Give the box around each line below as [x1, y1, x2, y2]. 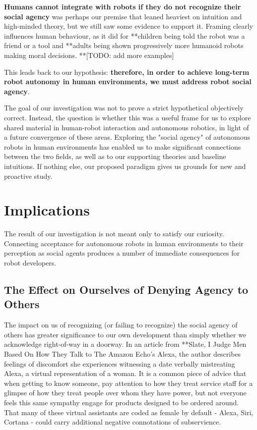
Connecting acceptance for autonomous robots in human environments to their [4, 238, 244, 248]
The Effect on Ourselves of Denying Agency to [4, 281, 249, 297]
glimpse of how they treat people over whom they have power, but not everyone [4, 387, 247, 398]
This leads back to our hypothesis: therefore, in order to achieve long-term [4, 66, 250, 77]
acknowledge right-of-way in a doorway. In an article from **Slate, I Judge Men [4, 339, 247, 349]
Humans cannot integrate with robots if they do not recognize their [4, 1, 241, 11]
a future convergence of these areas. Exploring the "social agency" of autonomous [4, 132, 251, 142]
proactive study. [4, 170, 53, 181]
